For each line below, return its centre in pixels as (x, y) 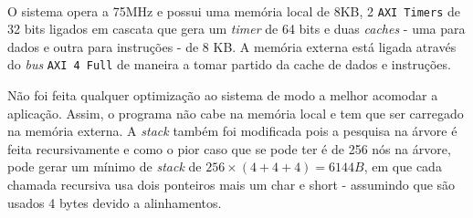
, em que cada (403, 166)
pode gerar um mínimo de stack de (105, 166)
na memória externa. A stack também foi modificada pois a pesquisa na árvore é (232, 131)
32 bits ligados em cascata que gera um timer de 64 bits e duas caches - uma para (236, 29)
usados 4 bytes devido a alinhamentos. (115, 202)
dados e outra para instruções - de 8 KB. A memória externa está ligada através (232, 46)
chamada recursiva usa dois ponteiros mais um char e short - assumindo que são (231, 185)
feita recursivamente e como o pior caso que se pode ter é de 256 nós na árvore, (229, 148)
